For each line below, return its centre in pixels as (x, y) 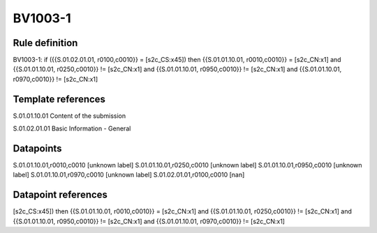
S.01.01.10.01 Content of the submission (69, 116)
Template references (59, 99)
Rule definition (45, 43)
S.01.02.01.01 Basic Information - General (72, 128)
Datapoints (37, 148)
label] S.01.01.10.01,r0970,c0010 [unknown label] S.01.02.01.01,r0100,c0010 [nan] (129, 175)
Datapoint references (60, 195)
